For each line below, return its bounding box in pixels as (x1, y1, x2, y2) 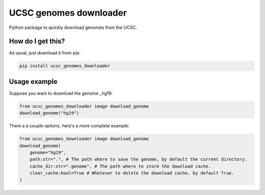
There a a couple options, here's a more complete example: (9, 123, 130, 129)
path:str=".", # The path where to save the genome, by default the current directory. (29, 157, 247, 162)
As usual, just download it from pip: (9, 50, 80, 56)
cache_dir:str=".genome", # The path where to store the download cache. (29, 163, 211, 169)
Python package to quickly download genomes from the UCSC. (9, 24, 137, 30)
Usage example (9, 77, 58, 86)
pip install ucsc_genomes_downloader (19, 63, 110, 69)
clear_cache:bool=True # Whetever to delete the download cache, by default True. (29, 171, 235, 176)
